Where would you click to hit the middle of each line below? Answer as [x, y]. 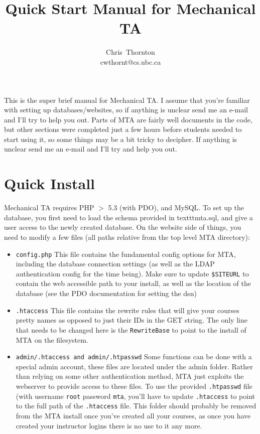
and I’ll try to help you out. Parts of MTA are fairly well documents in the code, [128, 119]
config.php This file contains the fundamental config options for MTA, [126, 254]
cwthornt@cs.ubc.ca [131, 61]
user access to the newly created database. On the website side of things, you [123, 227]
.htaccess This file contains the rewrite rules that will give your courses [127, 310]
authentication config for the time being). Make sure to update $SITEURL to [132, 273]
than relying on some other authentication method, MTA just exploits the [130, 376]
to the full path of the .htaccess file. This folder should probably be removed [136, 406]
